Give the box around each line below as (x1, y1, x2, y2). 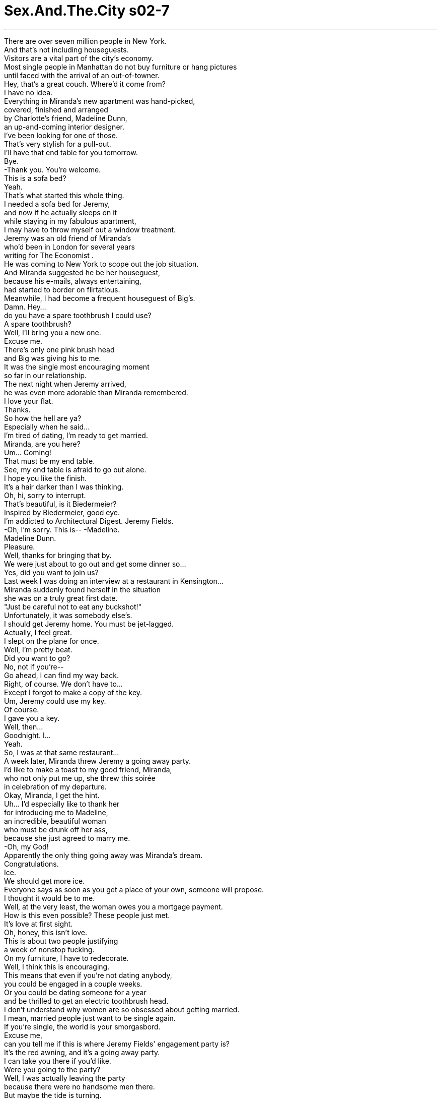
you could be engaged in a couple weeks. (4, 979, 142, 988)
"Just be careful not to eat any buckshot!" (4, 602, 142, 611)
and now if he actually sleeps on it (4, 208, 117, 217)
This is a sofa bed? (4, 173, 66, 182)
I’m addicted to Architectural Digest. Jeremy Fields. (4, 516, 174, 525)
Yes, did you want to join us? (4, 568, 99, 577)
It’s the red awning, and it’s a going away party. (4, 1048, 160, 1057)
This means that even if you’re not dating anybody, (4, 970, 172, 980)
